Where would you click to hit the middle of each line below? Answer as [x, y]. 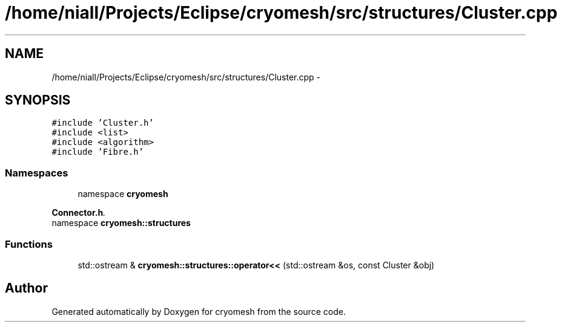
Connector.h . [79, 213]
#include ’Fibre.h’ [98, 152]
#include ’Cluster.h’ [103, 123]
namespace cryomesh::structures [121, 223]
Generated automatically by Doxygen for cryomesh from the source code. [199, 311]
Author [26, 288]
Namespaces [37, 173]
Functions [29, 244]
